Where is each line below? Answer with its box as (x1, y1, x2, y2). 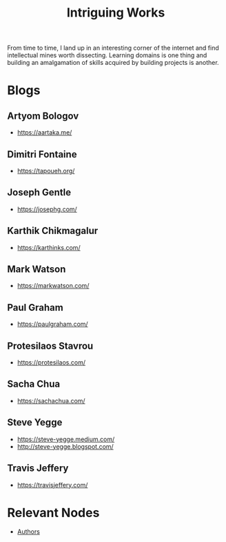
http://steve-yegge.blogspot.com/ (17, 442, 114, 450)
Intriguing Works (66, 5, 165, 21)
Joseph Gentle (7, 186, 71, 198)
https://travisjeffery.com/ (17, 481, 88, 489)
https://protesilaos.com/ (17, 358, 86, 367)
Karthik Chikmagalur (7, 225, 99, 237)
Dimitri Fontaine (7, 148, 77, 160)
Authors (17, 528, 40, 536)
